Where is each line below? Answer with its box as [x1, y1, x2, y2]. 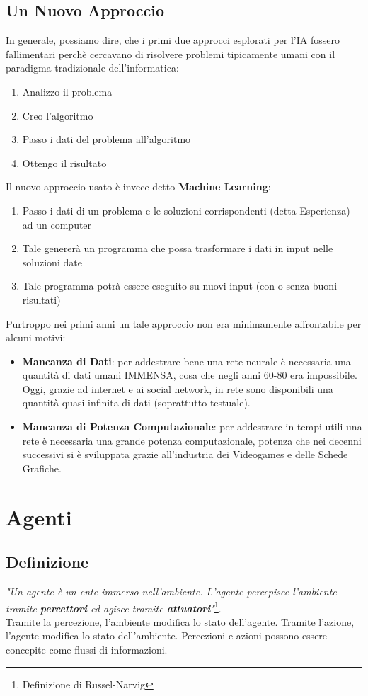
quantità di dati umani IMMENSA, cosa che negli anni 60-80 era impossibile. [22, 367, 357, 382]
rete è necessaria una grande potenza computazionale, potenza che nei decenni [22, 433, 362, 447]
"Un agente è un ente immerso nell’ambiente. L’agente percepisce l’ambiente [6, 584, 337, 599]
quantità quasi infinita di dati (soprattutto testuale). [22, 395, 251, 410]
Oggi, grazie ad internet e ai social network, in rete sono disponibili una [22, 381, 333, 396]
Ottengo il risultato [22, 155, 107, 170]
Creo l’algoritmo [22, 108, 93, 122]
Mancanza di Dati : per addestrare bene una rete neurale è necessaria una [22, 353, 351, 368]
